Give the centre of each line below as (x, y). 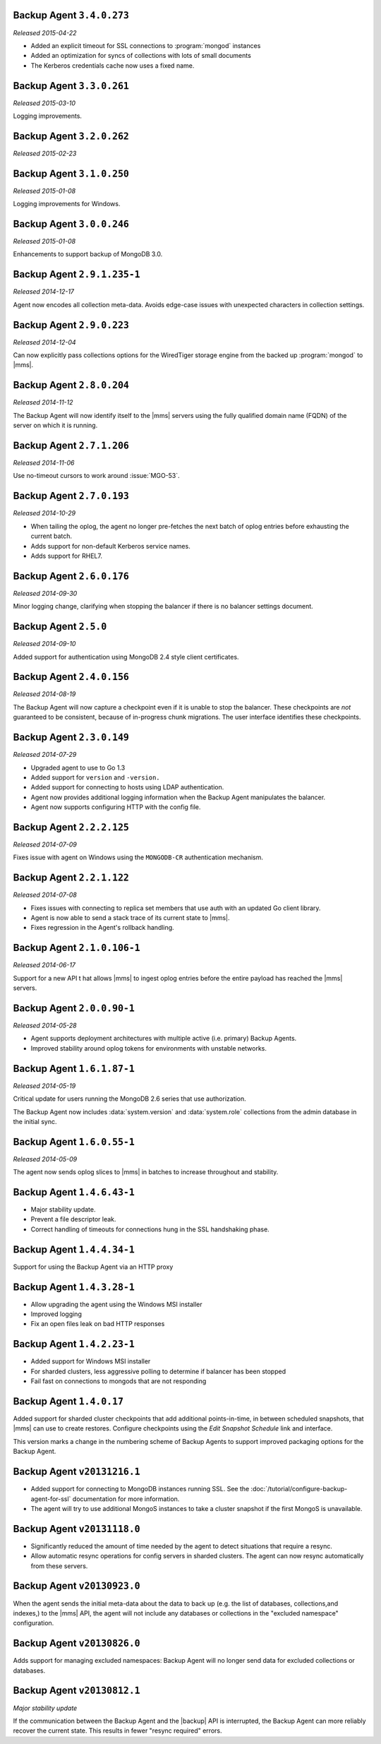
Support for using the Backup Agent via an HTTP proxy (93, 1267)
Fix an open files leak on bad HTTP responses (98, 1324)
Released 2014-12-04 (45, 342)
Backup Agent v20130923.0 (77, 1586)
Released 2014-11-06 (44, 463)
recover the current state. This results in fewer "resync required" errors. (117, 1731)
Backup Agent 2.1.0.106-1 (77, 948)
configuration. (34, 1623)
